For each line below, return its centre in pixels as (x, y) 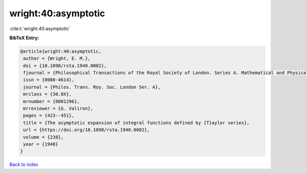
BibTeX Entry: (24, 38)
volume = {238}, (43, 137)
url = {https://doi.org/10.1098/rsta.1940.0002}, (87, 130)
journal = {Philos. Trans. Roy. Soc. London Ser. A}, (92, 87)
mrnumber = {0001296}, (52, 101)
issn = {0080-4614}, (49, 80)
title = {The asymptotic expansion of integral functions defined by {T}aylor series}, (137, 123)
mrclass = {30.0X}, (47, 94)
